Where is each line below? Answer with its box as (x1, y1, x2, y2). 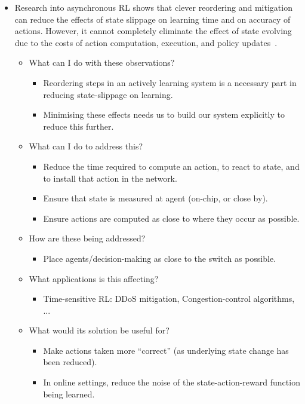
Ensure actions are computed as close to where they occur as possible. (43, 212, 300, 224)
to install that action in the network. (43, 172, 177, 184)
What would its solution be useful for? (29, 324, 170, 336)
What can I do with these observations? (29, 56, 175, 69)
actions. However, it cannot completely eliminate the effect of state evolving (14, 25, 292, 37)
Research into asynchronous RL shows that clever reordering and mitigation (14, 1, 292, 13)
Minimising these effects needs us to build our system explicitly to (43, 108, 285, 121)
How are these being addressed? (29, 232, 146, 244)
